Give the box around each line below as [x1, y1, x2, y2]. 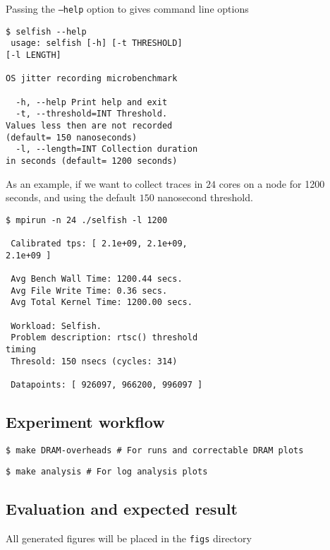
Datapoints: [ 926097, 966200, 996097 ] [11, 379, 203, 390]
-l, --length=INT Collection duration [16, 144, 198, 155]
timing [6, 344, 36, 354]
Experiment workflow [6, 410, 165, 432]
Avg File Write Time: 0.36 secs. [11, 285, 168, 296]
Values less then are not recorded [6, 120, 173, 131]
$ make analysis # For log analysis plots [6, 467, 208, 477]
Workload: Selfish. [11, 321, 102, 331]
